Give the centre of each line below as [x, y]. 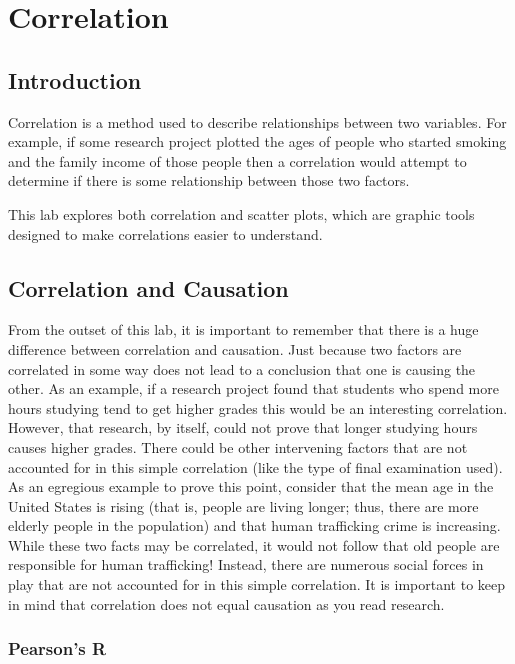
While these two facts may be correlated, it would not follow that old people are [254, 544]
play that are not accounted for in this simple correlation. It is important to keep [257, 584]
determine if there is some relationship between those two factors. [209, 180]
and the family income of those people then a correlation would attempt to [237, 160]
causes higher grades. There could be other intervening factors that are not [238, 446]
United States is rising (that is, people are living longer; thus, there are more [243, 505]
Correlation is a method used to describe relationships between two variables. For [257, 121]
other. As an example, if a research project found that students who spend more [253, 388]
